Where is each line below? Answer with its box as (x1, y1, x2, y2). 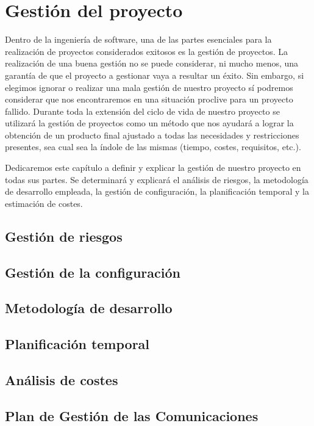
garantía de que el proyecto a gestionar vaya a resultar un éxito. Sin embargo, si (5, 68, 304, 81)
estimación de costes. (5, 197, 83, 209)
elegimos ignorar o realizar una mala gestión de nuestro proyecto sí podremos (5, 81, 293, 93)
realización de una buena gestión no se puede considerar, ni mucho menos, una (5, 57, 299, 70)
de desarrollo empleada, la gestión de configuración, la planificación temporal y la (5, 185, 309, 198)
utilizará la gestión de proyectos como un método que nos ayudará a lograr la (5, 117, 294, 129)
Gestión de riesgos (5, 226, 123, 245)
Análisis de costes (5, 370, 118, 389)
